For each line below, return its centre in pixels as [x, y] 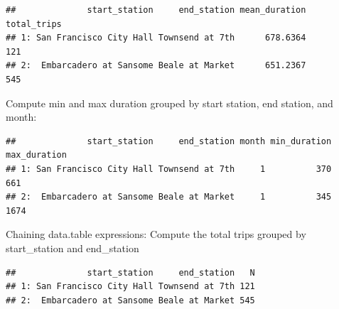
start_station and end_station [72, 248]
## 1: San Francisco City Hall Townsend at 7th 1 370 [169, 169]
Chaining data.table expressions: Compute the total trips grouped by [156, 234]
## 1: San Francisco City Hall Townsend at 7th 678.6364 [156, 38]
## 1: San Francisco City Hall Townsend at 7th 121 [130, 287]
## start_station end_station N [130, 272]
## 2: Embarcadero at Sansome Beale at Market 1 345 [169, 197]
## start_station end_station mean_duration [156, 10]
